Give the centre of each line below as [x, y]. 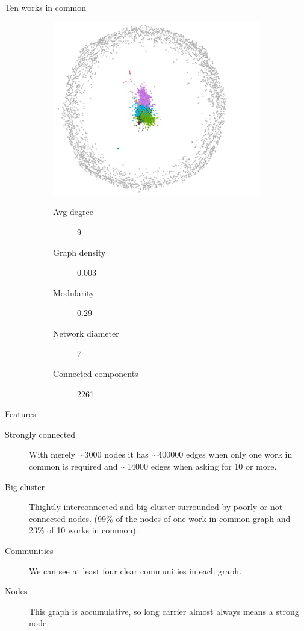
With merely [52, 454]
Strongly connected [40, 434]
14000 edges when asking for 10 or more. [202, 466]
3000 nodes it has [116, 454]
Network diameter [86, 333]
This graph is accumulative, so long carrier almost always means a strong [164, 611]
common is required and [73, 466]
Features [20, 414]
